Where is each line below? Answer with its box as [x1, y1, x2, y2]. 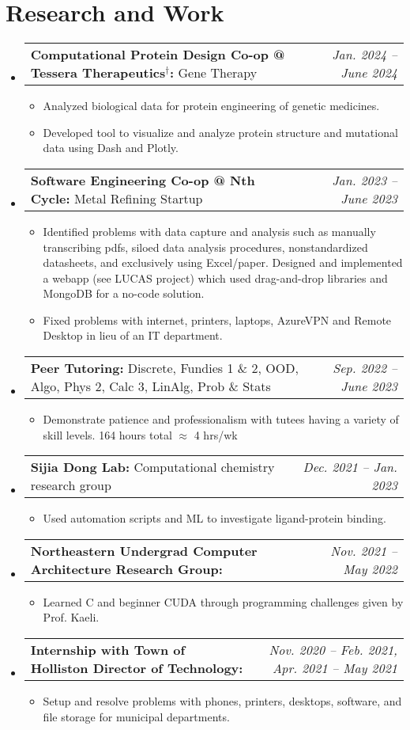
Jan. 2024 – [332, 45, 397, 64]
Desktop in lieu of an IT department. [43, 327, 223, 344]
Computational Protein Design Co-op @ [30, 45, 285, 64]
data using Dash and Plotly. [43, 139, 179, 156]
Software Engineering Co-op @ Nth [30, 170, 255, 189]
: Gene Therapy [170, 63, 258, 82]
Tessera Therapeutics [30, 63, 166, 82]
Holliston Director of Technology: [30, 659, 243, 678]
